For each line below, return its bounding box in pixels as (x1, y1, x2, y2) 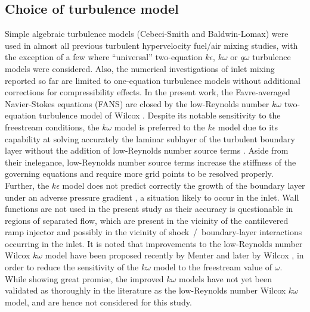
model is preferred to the (114, 120, 205, 133)
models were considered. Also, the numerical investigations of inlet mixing (5, 62, 275, 74)
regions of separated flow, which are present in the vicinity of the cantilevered (5, 214, 289, 226)
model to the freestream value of (153, 261, 272, 273)
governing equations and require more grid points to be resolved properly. (5, 167, 274, 180)
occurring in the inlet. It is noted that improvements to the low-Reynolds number (5, 237, 303, 249)
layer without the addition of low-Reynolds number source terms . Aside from (5, 144, 289, 157)
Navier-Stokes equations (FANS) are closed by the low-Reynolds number (5, 97, 269, 110)
